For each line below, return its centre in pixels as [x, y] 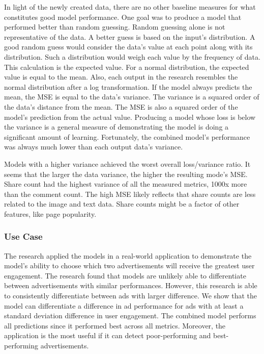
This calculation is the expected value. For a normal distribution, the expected [127, 67]
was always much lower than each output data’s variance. [94, 147]
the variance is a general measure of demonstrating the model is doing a [116, 127]
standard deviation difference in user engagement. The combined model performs [130, 315]
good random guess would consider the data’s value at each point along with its [128, 47]
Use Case [23, 236]
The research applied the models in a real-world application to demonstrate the [128, 255]
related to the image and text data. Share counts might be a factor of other [122, 204]
